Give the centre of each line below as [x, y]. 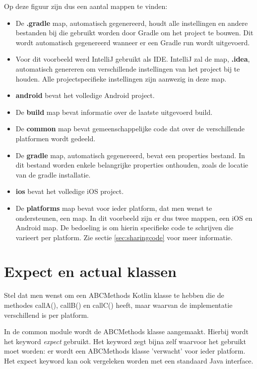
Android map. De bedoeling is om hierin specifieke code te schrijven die [125, 228]
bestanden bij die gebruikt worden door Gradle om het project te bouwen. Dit [134, 33]
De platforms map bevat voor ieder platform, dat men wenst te [114, 208]
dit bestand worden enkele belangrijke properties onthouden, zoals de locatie [132, 165]
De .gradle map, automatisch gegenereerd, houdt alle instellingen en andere [132, 23]
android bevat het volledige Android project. [85, 95]
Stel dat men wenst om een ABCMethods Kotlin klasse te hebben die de [114, 295]
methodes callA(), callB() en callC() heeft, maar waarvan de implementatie [118, 305]
